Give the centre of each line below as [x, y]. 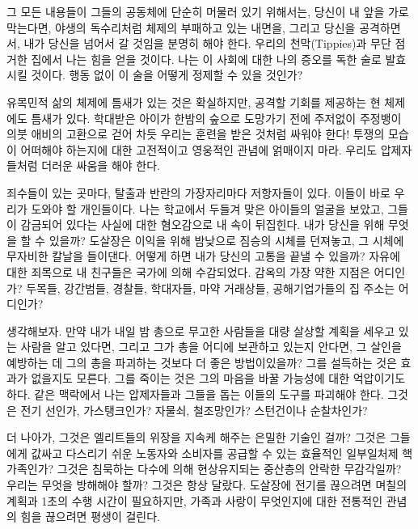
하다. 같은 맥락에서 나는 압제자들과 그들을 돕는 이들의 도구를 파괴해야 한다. [195, 394]
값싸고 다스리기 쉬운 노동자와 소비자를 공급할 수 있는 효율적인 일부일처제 [215, 453]
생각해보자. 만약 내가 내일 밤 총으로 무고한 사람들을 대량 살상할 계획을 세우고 [201, 330]
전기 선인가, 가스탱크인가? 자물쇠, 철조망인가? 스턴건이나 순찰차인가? [194, 410]
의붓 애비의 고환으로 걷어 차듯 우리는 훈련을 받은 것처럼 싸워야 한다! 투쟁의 [196, 134]
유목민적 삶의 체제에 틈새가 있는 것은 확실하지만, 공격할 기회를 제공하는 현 [194, 102]
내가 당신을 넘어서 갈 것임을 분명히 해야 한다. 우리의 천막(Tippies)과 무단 [207, 43]
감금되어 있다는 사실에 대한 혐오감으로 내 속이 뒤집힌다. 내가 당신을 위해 [203, 224]
